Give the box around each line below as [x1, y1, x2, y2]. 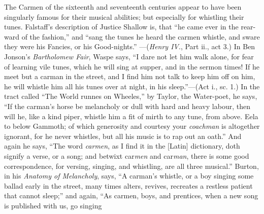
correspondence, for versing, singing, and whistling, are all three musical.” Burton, [4, 160, 259, 171]
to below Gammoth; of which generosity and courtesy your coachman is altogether [4, 121, 260, 131]
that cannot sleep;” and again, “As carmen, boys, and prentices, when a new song [4, 190, 258, 201]
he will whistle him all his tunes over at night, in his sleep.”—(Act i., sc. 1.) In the [4, 81, 260, 91]
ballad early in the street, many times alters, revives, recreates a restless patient [4, 180, 253, 191]
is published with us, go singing [4, 200, 102, 210]
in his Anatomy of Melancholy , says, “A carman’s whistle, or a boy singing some [4, 170, 254, 181]
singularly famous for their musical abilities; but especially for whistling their [4, 11, 244, 22]
